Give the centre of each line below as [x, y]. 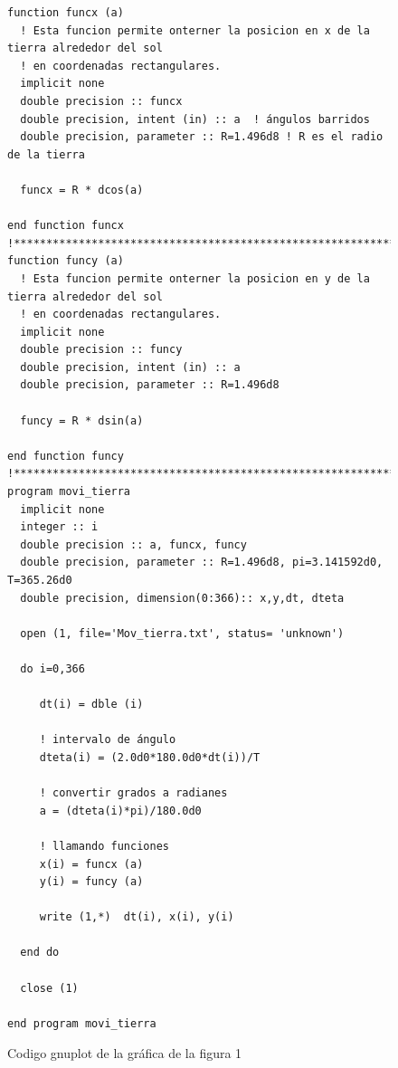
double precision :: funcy [101, 350]
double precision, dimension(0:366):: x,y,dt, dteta [182, 598]
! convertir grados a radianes [133, 793]
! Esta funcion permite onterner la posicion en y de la [195, 278]
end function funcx [66, 226]
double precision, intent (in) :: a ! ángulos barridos [195, 119]
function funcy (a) [66, 261]
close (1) [49, 988]
